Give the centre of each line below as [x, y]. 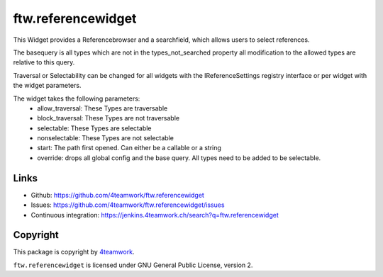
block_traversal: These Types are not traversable [109, 118]
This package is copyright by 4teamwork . [74, 252]
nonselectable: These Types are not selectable [105, 138]
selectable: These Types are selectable [94, 128]
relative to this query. [44, 62]
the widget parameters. [47, 86]
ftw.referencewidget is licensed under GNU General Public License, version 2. [133, 265]
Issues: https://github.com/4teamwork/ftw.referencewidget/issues [128, 205]
